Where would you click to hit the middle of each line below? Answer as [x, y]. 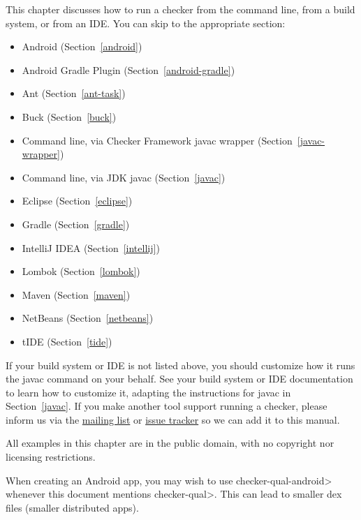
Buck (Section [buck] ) [69, 116]
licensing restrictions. [51, 457]
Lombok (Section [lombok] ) [81, 271]
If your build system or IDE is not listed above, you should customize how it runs [180, 365]
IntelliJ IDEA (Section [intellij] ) [91, 247]
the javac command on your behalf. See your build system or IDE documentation [179, 379]
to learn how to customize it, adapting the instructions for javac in [148, 392]
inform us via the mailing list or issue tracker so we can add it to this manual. [173, 419]
